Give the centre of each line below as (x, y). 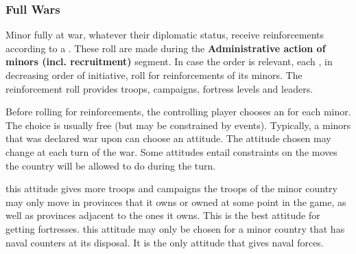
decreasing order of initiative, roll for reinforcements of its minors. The (154, 75)
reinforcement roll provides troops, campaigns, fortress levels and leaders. (159, 88)
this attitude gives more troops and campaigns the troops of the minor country (171, 188)
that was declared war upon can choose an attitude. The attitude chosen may (168, 138)
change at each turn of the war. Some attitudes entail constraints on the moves (171, 151)
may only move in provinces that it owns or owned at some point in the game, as (176, 201)
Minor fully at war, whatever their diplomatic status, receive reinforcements (165, 35)
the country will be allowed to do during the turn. (111, 165)
